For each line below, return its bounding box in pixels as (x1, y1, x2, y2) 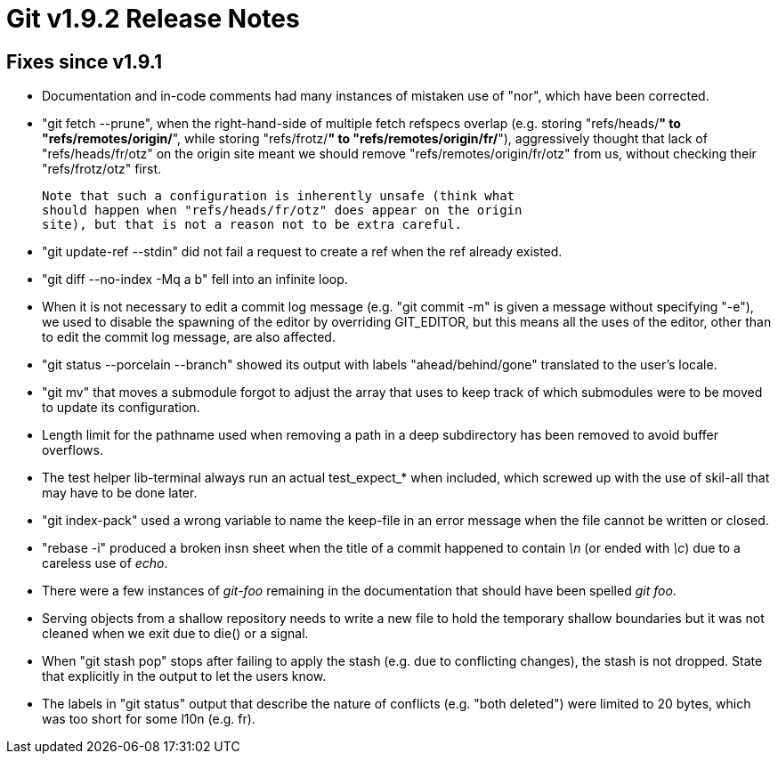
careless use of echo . (42, 555, 168, 571)
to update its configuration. (42, 400, 200, 416)
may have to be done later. (42, 485, 198, 501)
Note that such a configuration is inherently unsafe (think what (42, 189, 515, 204)
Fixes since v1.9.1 (6, 50, 162, 73)
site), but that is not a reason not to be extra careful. (42, 217, 463, 232)
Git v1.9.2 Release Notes (6, 4, 300, 34)
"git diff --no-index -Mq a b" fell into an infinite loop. (42, 271, 348, 287)
